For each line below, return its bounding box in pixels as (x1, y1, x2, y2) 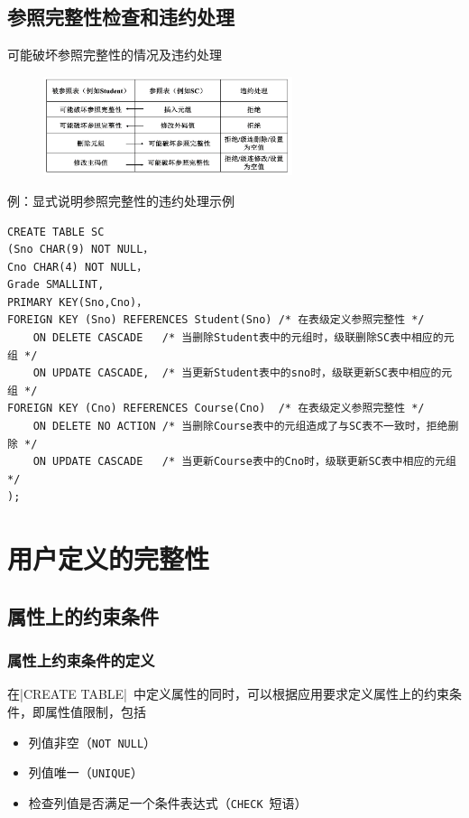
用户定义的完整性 (7, 540, 210, 577)
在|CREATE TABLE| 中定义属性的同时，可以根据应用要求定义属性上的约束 (7, 684, 450, 703)
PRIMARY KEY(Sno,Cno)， (7, 295, 148, 309)
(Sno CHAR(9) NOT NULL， (7, 243, 154, 256)
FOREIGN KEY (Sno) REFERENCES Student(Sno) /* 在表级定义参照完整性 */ (7, 313, 425, 327)
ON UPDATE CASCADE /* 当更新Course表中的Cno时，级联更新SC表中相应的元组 (32, 455, 456, 469)
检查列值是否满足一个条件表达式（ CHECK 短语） (28, 793, 308, 812)
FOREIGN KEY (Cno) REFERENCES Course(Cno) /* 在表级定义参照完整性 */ (7, 402, 425, 415)
